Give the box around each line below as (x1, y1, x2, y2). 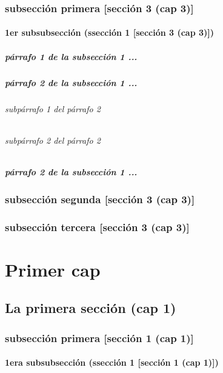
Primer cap (5, 257, 101, 281)
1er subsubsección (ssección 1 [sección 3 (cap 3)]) (5, 26, 215, 39)
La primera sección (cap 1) (5, 298, 176, 317)
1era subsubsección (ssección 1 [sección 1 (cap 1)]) (5, 356, 219, 369)
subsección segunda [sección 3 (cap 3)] (5, 191, 195, 206)
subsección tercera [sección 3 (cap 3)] (5, 219, 190, 234)
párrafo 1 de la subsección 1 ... (5, 50, 138, 62)
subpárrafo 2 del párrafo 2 (5, 133, 101, 146)
